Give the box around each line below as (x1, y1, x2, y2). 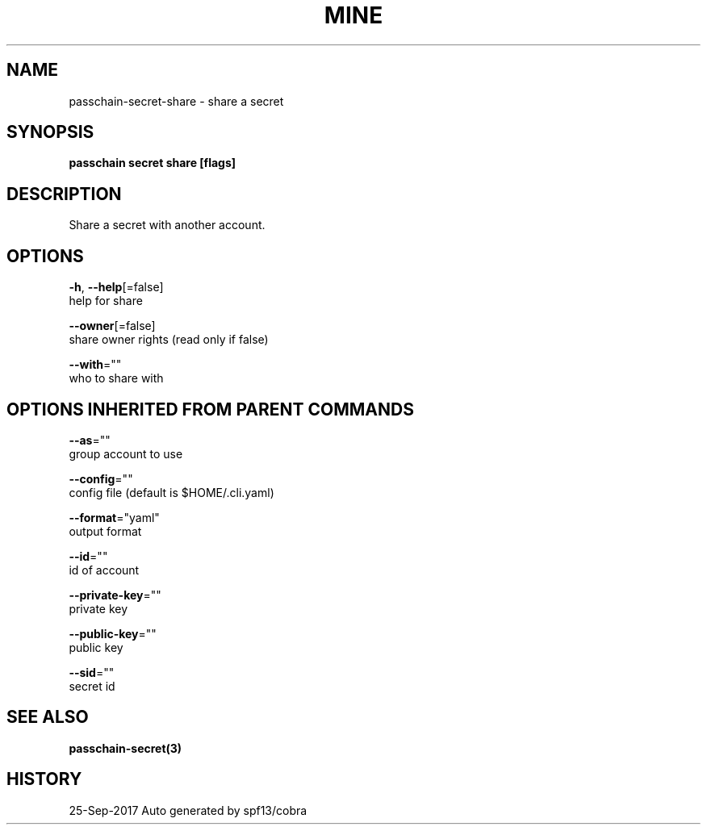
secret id (69, 679, 115, 693)
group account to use (69, 446, 183, 461)
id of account (69, 562, 140, 577)
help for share (69, 294, 143, 308)
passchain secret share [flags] (69, 156, 236, 170)
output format (69, 524, 142, 538)
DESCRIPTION (6, 183, 122, 204)
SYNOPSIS (6, 122, 94, 143)
